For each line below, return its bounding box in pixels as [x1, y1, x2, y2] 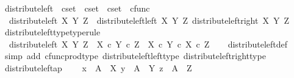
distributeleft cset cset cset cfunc [4, 2, 150, 14]
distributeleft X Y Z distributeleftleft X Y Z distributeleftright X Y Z [9, 13, 289, 26]
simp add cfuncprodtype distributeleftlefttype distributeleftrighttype [4, 49, 266, 62]
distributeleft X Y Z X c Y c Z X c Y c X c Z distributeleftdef [9, 37, 288, 50]
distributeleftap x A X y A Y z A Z [4, 61, 192, 74]
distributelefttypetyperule [4, 26, 101, 38]
